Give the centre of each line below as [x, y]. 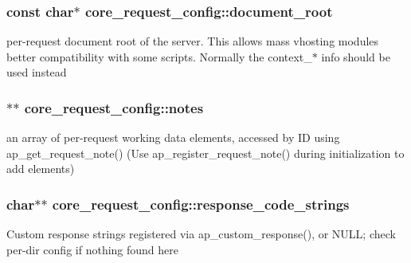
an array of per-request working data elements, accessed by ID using [173, 137]
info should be [356, 56]
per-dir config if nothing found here [93, 249]
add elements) [41, 169]
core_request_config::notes [114, 107]
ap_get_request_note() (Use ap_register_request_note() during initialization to [205, 153]
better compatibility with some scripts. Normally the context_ [159, 56]
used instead [37, 72]
